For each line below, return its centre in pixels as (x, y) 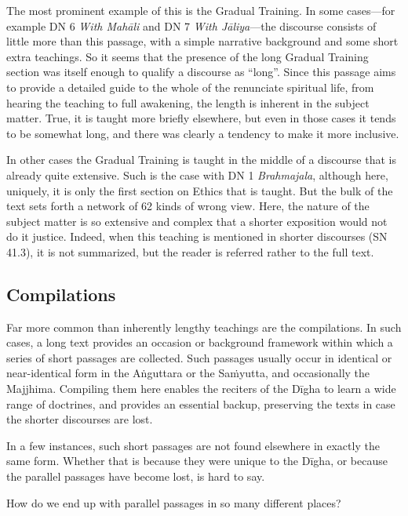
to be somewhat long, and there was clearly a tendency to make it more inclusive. (203, 133)
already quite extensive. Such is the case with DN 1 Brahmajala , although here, (197, 174)
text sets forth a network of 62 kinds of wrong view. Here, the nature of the (188, 206)
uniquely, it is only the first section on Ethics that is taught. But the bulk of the (200, 190)
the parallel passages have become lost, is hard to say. (136, 476)
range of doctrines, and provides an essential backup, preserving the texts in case (201, 403)
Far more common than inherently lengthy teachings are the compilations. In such (204, 327)
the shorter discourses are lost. (80, 419)
